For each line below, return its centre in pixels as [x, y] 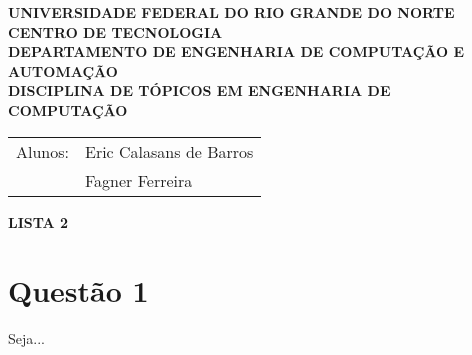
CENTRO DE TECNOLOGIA [115, 31]
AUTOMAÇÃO [63, 70]
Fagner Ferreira [139, 180]
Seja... [26, 338]
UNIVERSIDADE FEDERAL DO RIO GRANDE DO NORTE [231, 12]
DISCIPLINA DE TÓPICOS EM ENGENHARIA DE [199, 90]
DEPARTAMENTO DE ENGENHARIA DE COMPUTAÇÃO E [236, 51]
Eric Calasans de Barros [169, 151]
